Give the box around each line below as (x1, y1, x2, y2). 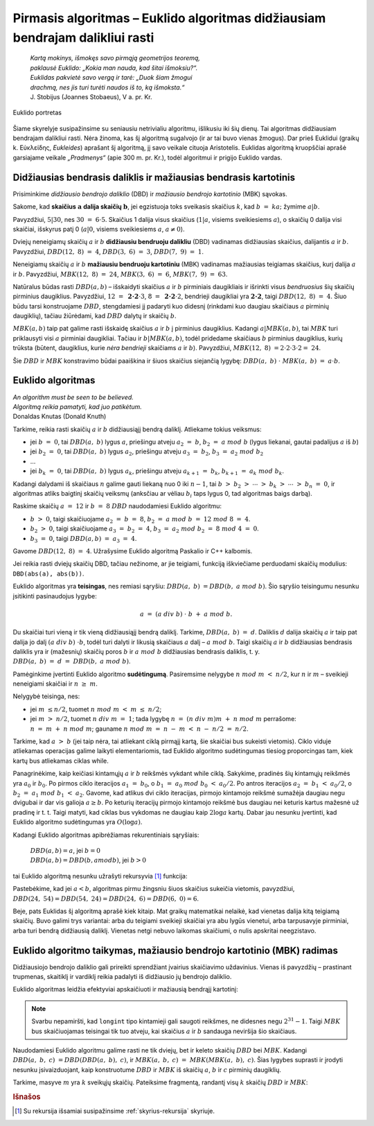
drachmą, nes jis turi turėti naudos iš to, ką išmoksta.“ (30, 83, 185, 92)
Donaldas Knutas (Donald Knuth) (12, 413, 107, 421)
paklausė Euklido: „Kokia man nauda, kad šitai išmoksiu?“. (30, 63, 198, 72)
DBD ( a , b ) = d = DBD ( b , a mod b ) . (12, 657, 131, 666)
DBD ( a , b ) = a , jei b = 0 (30, 846, 100, 854)
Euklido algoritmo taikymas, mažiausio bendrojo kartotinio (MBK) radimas (12, 944, 339, 956)
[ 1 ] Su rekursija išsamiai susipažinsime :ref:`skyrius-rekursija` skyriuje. (15, 1107, 215, 1116)
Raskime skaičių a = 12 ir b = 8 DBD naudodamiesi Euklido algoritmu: (12, 502, 222, 510)
